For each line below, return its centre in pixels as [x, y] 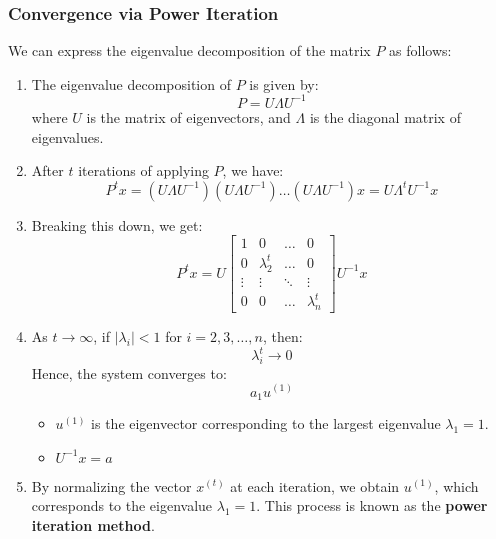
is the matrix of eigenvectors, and [188, 116]
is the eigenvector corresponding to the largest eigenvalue [266, 422]
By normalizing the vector [111, 485]
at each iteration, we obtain [315, 485]
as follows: [420, 50]
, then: [282, 336]
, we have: [253, 170]
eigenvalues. [67, 136]
